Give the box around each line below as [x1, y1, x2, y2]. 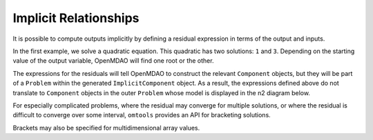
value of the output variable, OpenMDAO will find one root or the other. [12, 57, 214, 65]
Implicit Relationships [12, 10, 140, 26]
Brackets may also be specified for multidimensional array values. [12, 123, 200, 132]
